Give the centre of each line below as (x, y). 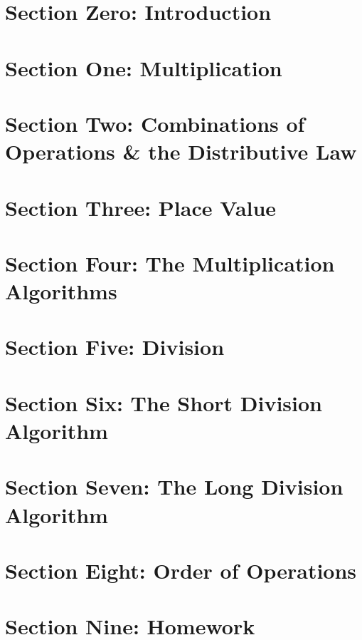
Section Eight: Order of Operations (181, 570)
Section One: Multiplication (144, 67)
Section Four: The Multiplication (170, 263)
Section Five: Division (115, 347)
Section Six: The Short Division (164, 402)
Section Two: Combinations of (155, 123)
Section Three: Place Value (141, 207)
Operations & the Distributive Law (181, 151)
